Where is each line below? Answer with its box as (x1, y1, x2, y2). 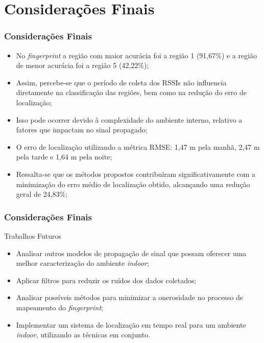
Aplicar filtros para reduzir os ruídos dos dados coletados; (16, 275, 197, 285)
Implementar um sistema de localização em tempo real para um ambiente (16, 319, 246, 330)
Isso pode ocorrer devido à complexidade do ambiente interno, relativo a (16, 114, 243, 125)
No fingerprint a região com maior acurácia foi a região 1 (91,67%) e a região (16, 50, 257, 60)
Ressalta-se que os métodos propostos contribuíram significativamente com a (16, 168, 256, 179)
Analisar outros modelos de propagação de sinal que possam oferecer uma (16, 247, 247, 258)
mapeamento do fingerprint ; (16, 302, 103, 312)
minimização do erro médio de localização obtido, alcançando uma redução (16, 178, 250, 189)
